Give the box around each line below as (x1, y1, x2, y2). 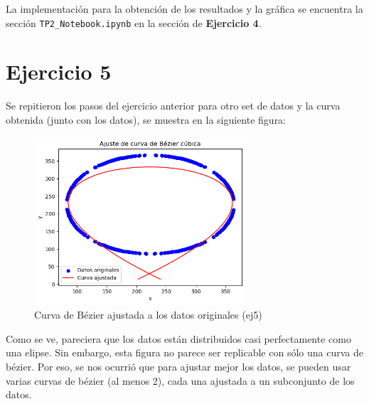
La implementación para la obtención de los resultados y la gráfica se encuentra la (6, 1, 363, 16)
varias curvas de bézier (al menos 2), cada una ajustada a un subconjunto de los (6, 373, 355, 388)
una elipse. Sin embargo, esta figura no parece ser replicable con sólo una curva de (6, 345, 363, 360)
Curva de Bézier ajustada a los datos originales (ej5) (34, 307, 262, 322)
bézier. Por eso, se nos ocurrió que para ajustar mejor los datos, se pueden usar (6, 358, 351, 373)
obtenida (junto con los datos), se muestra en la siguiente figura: (6, 112, 287, 127)
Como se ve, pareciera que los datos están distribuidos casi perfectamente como (6, 331, 351, 346)
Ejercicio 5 (6, 57, 112, 86)
